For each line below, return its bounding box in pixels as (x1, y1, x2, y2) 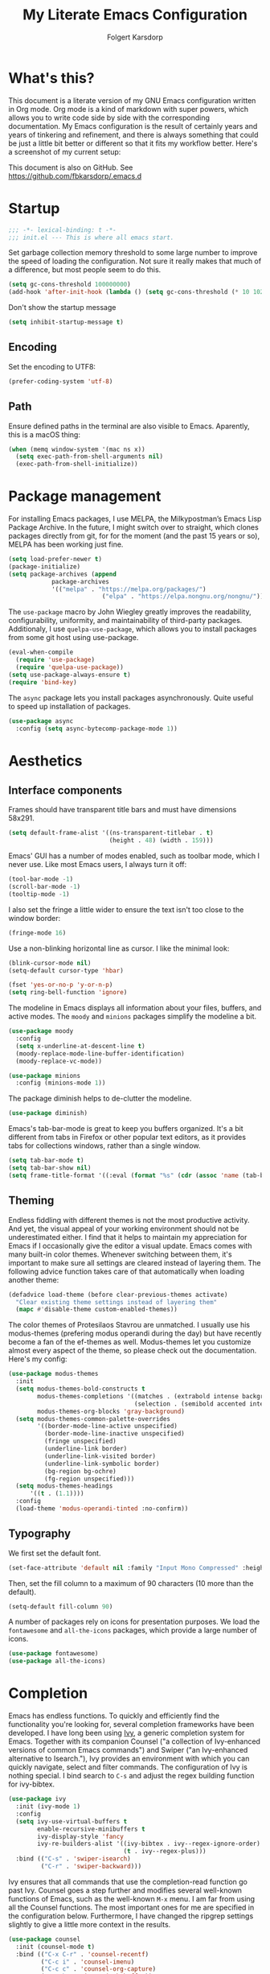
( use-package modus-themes (8, 1370, 99, 1378)
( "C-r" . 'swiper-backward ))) (40, 1862, 142, 1870)
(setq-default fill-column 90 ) (8, 1602, 113, 1611)
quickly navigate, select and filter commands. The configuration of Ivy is (8, 1762, 247, 1772)
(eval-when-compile (8, 648, 74, 657)
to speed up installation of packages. (8, 701, 131, 711)
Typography (8, 1527, 71, 1541)
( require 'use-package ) (15, 656, 95, 664)
